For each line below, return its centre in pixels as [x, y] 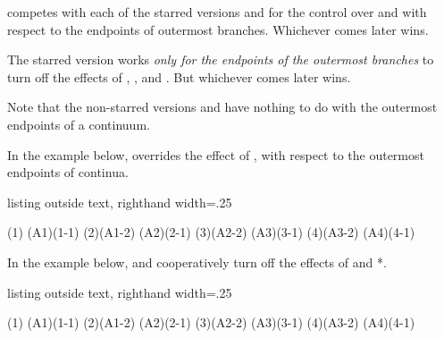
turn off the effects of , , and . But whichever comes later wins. [179, 76]
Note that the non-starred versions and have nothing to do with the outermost [222, 107]
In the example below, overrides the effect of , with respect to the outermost [216, 154]
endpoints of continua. [68, 172]
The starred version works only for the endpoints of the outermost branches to [221, 59]
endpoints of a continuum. [79, 124]
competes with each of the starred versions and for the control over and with [217, 12]
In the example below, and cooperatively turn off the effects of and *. [197, 262]
